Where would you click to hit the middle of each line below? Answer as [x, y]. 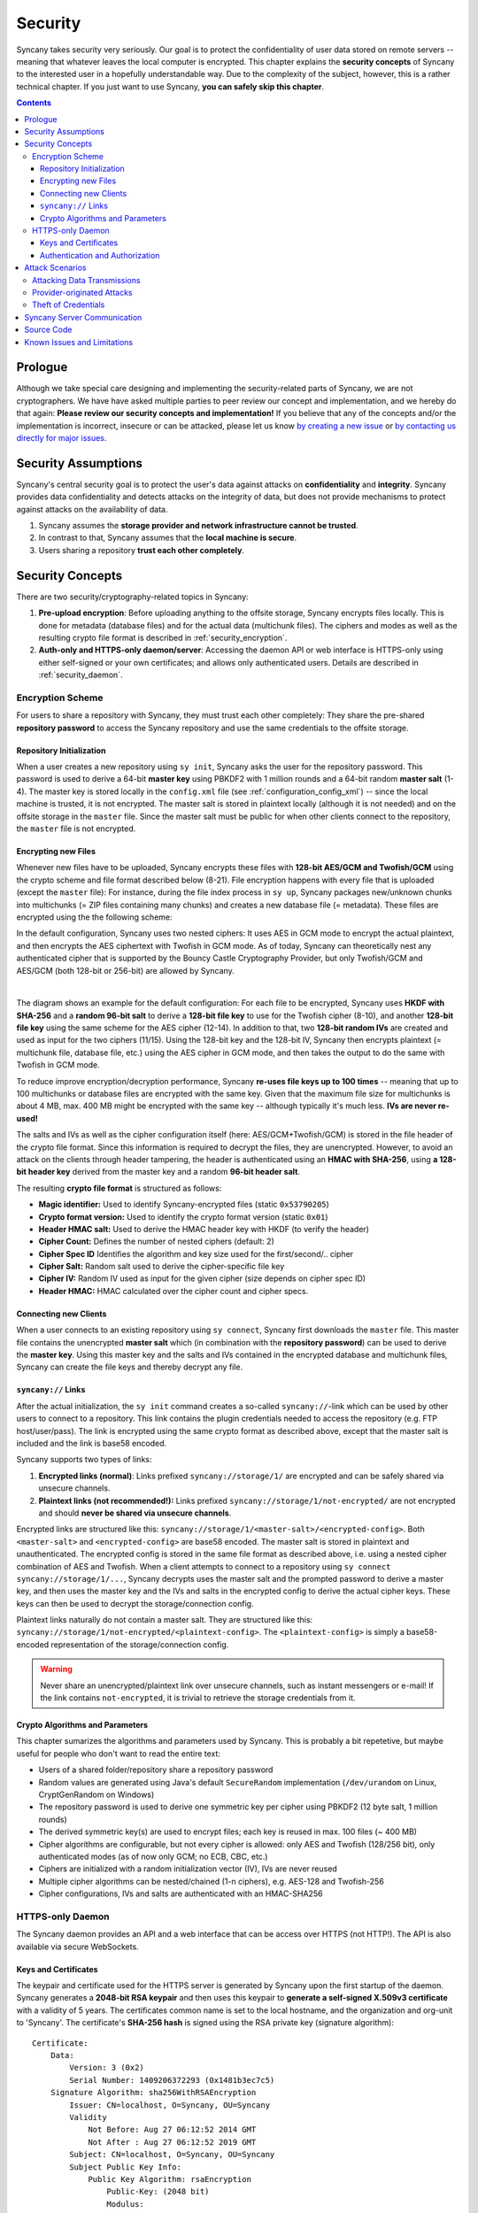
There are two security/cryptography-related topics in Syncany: [132, 597]
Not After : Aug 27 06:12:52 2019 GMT [172, 2142]
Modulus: [126, 2204]
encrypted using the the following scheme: [94, 917]
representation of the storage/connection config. [140, 1644]
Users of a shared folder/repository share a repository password [156, 1770]
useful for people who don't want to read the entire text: [119, 1754]
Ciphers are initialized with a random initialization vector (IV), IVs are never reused [188, 1869]
